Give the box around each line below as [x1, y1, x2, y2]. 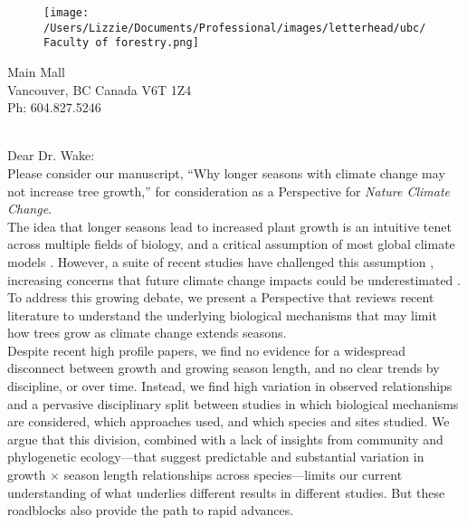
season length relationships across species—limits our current [63, 465, 403, 484]
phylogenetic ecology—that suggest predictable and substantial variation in [7, 447, 424, 466]
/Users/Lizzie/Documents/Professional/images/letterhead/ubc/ [43, 21, 426, 34]
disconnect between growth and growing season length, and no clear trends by [7, 358, 440, 377]
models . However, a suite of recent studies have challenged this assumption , [7, 252, 434, 271]
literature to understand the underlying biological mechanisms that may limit [7, 305, 437, 324]
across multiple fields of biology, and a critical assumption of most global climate [7, 234, 455, 253]
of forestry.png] [95, 36, 199, 50]
